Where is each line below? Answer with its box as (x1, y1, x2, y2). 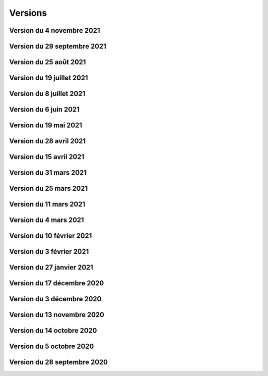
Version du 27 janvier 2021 (9, 263, 94, 272)
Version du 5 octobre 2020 (9, 342, 94, 351)
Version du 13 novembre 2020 (9, 311, 104, 319)
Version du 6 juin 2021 (9, 106, 79, 114)
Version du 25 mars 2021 (9, 184, 88, 193)
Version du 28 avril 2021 (9, 137, 86, 146)
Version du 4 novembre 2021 (9, 26, 100, 35)
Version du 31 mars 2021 (9, 168, 87, 177)
